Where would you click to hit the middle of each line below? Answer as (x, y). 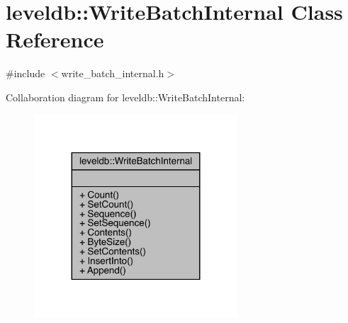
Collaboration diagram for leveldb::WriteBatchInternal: (125, 97)
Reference (55, 39)
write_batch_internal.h (113, 73)
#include (26, 73)
